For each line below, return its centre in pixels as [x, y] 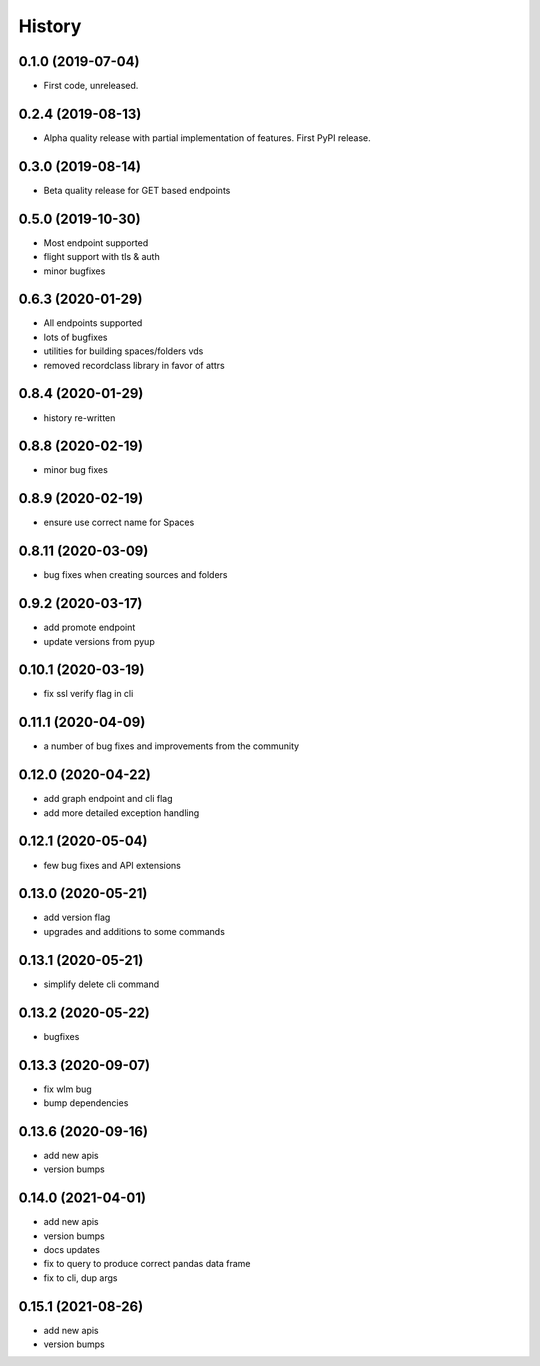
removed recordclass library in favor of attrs [134, 365]
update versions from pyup [99, 641]
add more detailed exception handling [121, 812]
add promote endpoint [89, 627]
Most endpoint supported [96, 242]
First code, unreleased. [91, 86]
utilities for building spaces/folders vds [123, 351]
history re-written [79, 417]
